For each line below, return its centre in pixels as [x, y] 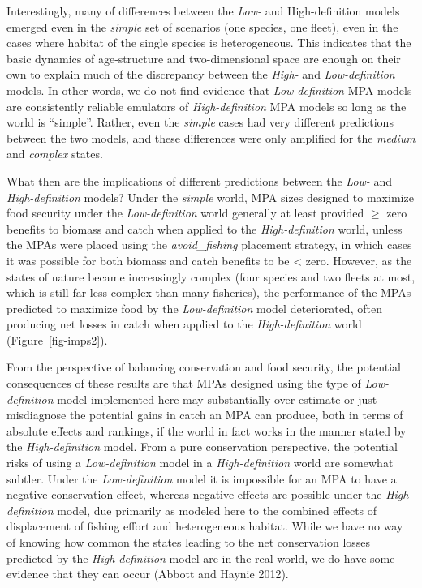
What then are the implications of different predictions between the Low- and [200, 180]
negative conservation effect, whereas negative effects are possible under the [194, 494]
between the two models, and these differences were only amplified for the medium [211, 137]
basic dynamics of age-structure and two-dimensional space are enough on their [204, 58]
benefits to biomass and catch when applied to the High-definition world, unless [205, 228]
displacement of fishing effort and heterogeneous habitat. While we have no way [205, 526]
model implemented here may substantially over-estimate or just [217, 399]
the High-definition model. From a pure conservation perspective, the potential [202, 446]
